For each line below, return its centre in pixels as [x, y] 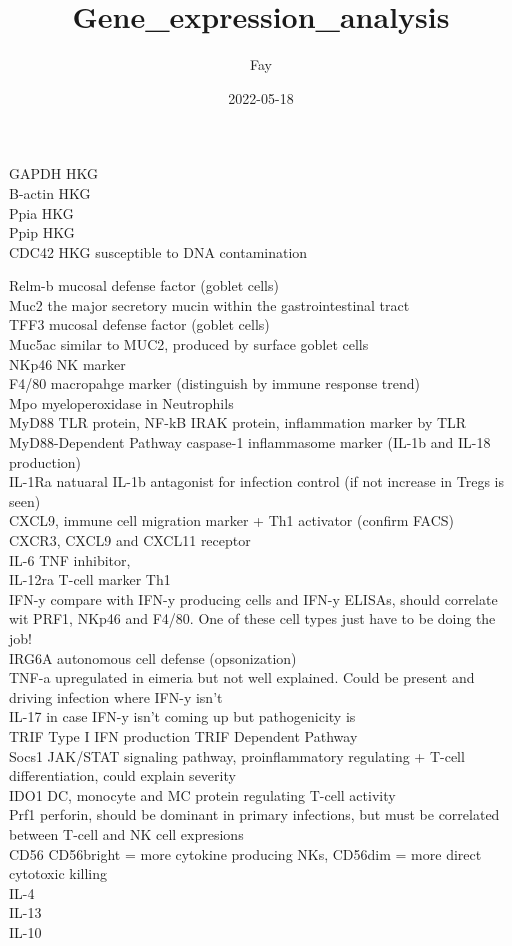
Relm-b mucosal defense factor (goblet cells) [144, 285]
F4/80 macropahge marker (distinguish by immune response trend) [214, 383]
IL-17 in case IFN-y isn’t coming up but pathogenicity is [182, 716]
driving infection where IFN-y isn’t [116, 696]
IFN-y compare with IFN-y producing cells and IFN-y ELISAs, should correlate [253, 598]
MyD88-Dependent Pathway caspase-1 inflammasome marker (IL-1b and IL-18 [250, 442]
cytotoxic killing [58, 873]
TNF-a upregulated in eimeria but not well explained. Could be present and [242, 677]
